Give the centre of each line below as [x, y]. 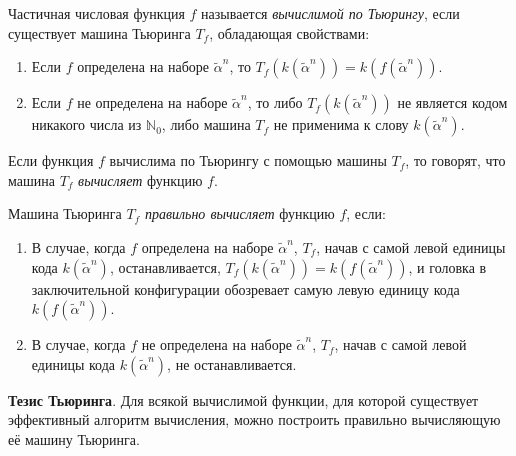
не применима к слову [341, 124]
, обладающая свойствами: [289, 32]
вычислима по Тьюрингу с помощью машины [248, 160]
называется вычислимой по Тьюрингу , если [330, 13]
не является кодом [452, 102]
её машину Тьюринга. [74, 438]
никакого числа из [86, 124]
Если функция [51, 160]
